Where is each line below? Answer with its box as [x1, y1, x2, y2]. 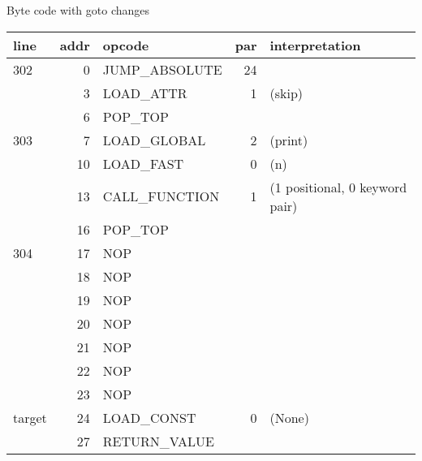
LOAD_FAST [102, 153, 184, 173]
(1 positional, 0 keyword [269, 177, 407, 196]
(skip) [269, 83, 304, 102]
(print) [269, 130, 308, 149]
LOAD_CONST [102, 407, 196, 427]
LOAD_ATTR [102, 83, 187, 102]
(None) [269, 407, 309, 427]
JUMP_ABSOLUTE [102, 59, 222, 79]
